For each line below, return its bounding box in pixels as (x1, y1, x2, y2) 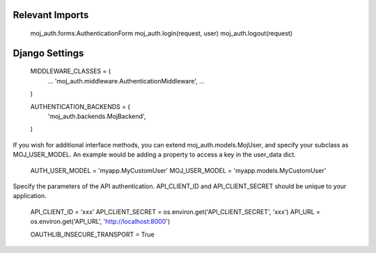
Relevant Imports (13, 9, 89, 21)
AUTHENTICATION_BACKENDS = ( (30, 102, 130, 111)
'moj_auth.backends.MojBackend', (47, 112, 146, 120)
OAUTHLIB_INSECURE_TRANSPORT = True (30, 230, 155, 238)
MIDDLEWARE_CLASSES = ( (30, 67, 111, 76)
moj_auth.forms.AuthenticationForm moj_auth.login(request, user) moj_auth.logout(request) (30, 29, 292, 38)
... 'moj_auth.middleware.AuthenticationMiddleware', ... (47, 76, 205, 85)
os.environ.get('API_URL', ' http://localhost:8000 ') (30, 218, 171, 226)
